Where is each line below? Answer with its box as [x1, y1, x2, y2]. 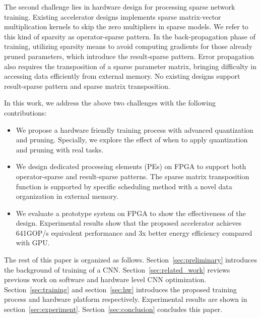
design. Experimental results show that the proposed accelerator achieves [16, 218, 242, 228]
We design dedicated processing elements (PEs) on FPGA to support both [16, 161, 246, 172]
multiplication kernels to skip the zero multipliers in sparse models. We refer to [4, 21, 248, 32]
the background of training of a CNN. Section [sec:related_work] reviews [4, 264, 230, 275]
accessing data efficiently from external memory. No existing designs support [4, 71, 240, 81]
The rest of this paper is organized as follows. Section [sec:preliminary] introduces [4, 254, 257, 265]
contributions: [4, 107, 47, 118]
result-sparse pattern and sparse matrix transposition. [4, 80, 170, 91]
